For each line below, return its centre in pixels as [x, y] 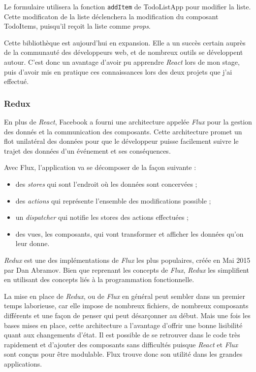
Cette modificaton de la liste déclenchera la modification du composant [111, 16]
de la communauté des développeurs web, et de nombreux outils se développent [124, 52]
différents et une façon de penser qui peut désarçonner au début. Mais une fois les [127, 315]
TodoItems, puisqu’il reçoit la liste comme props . [77, 26]
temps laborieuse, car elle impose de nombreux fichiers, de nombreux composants [126, 306]
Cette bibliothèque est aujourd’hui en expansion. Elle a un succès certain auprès [125, 42]
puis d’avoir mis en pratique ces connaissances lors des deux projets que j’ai [118, 71]
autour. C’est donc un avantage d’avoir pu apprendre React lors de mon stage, [122, 62]
